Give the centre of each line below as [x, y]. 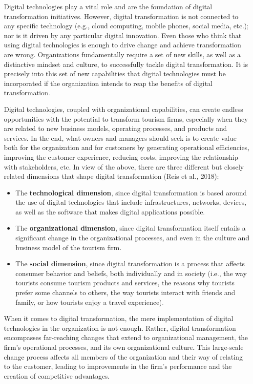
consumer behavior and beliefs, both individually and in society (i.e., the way [131, 273]
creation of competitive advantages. [57, 375]
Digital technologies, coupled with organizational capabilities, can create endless [124, 109]
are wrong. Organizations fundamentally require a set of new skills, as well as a [122, 54]
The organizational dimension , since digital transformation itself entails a [130, 228]
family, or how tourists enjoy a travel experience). [90, 302]
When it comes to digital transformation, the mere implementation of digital [119, 318]
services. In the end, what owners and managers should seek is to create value [120, 138]
